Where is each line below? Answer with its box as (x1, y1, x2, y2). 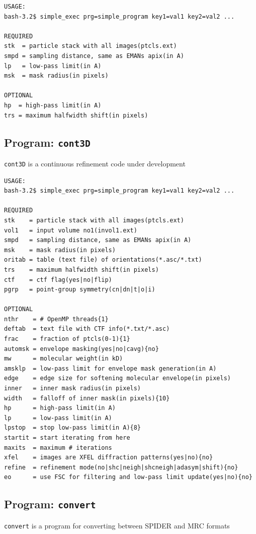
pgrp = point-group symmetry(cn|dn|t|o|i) (4, 286, 155, 293)
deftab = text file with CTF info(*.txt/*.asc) (4, 325, 170, 333)
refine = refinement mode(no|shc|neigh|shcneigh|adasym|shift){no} (4, 463, 238, 471)
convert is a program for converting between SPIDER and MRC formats (4, 520, 230, 530)
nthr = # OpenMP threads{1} (4, 315, 109, 323)
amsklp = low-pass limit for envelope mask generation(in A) (4, 365, 217, 372)
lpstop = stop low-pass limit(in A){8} (4, 424, 141, 432)
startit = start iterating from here (4, 434, 130, 441)
